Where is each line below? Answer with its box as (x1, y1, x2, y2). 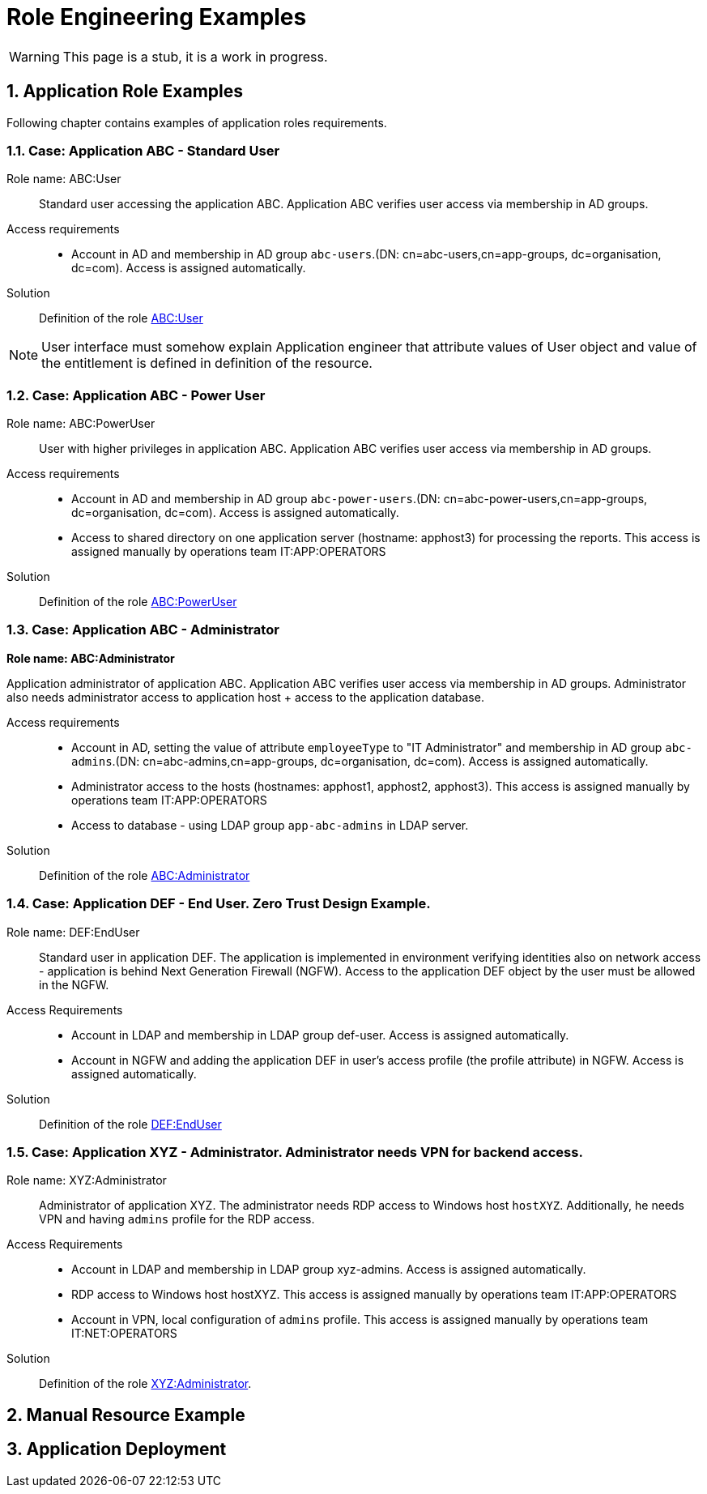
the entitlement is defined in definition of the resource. (41, 355, 373, 372)
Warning (9, 48, 60, 65)
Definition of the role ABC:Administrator (39, 868, 250, 882)
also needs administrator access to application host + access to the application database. (6, 689, 484, 704)
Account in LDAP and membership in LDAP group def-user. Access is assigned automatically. (71, 1027, 569, 1042)
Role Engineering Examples (6, 3, 307, 31)
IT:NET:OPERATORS (71, 1326, 177, 1341)
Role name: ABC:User (6, 172, 121, 186)
